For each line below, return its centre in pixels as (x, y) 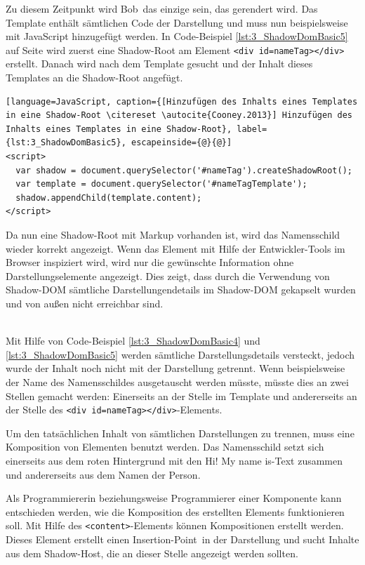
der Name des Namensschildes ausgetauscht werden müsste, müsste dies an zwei (177, 381)
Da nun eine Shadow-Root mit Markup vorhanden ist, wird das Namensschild (173, 234)
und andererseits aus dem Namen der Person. (103, 474)
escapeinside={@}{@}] (181, 143)
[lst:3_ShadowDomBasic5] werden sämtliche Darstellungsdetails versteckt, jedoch (180, 354)
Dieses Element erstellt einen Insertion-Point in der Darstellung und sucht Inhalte (182, 539)
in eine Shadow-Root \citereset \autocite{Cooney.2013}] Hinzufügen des (179, 115)
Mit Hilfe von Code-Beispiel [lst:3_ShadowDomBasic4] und (133, 341)
